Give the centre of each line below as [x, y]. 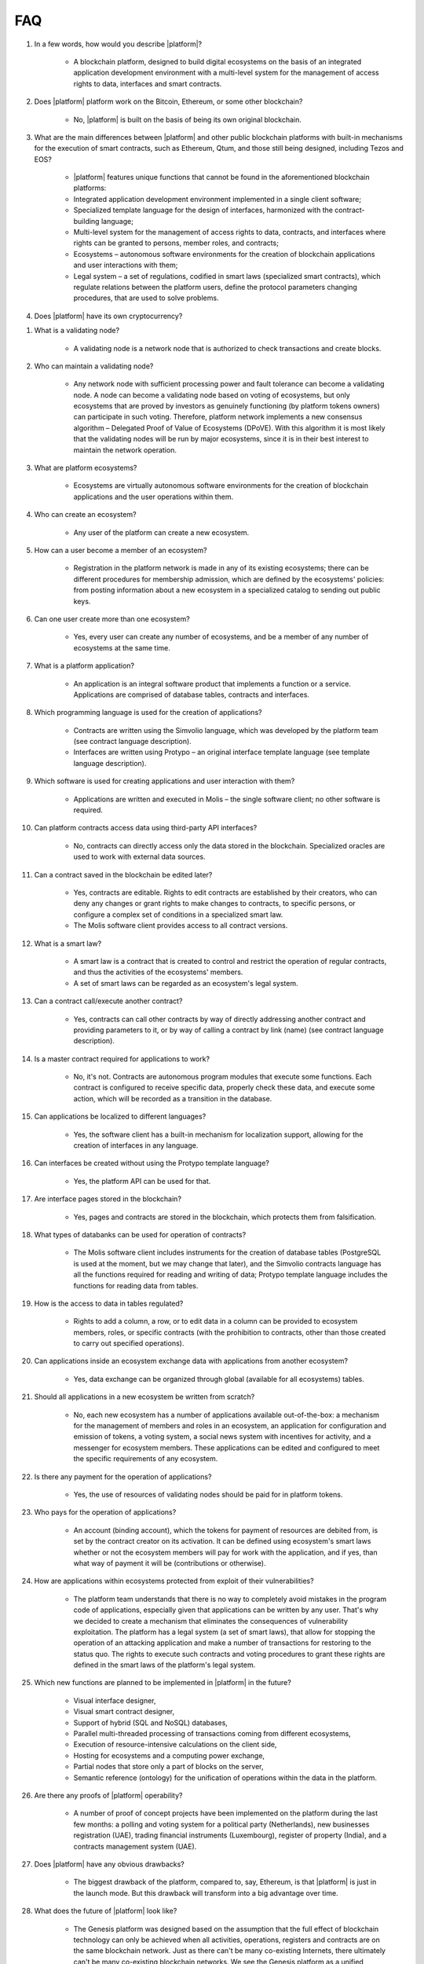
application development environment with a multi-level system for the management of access [227, 73]
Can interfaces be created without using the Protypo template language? [152, 1163]
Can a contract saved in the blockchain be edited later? [123, 874]
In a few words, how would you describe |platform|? [118, 44]
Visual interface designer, [115, 1700]
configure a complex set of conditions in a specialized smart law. [178, 914]
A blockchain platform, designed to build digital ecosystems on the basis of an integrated [217, 61]
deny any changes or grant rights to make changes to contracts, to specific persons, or [215, 903]
